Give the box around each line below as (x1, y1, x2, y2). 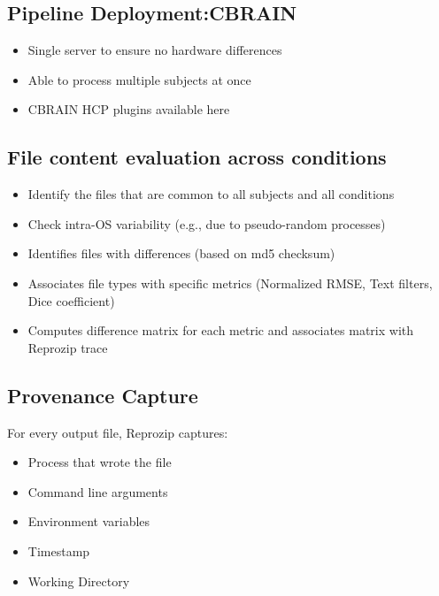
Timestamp (27, 541, 90, 560)
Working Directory (27, 571, 130, 590)
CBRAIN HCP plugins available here (27, 100, 230, 118)
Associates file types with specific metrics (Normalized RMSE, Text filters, (27, 273, 433, 292)
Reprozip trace (27, 338, 108, 356)
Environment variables (27, 512, 150, 531)
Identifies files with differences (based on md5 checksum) (27, 244, 335, 263)
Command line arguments (27, 482, 168, 500)
